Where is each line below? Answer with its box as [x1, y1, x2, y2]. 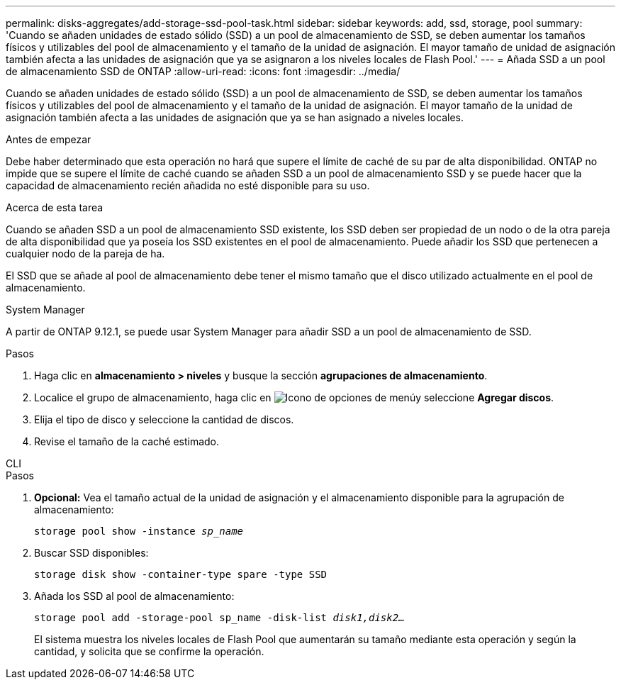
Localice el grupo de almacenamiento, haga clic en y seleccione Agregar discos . [34, 391, 554, 403]
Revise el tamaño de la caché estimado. [34, 435, 220, 447]
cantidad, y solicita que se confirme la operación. [34, 645, 264, 657]
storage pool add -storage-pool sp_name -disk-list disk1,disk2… [34, 612, 405, 623]
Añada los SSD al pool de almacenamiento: [34, 590, 235, 602]
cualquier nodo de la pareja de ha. [6, 247, 165, 260]
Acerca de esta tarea [6, 201, 103, 213]
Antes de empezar [6, 133, 91, 145]
